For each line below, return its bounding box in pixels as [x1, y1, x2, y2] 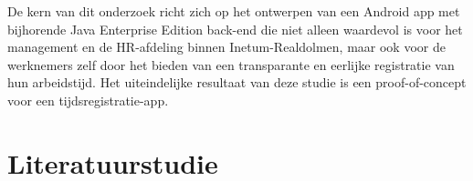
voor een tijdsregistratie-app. [7, 90, 169, 109]
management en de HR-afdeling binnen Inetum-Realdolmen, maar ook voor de [7, 37, 446, 56]
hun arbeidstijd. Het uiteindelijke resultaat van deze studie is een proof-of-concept [7, 73, 467, 92]
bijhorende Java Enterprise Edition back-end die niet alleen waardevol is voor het [7, 19, 463, 38]
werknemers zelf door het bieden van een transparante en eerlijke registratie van [7, 55, 455, 74]
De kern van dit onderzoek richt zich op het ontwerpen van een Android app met [7, 2, 460, 20]
